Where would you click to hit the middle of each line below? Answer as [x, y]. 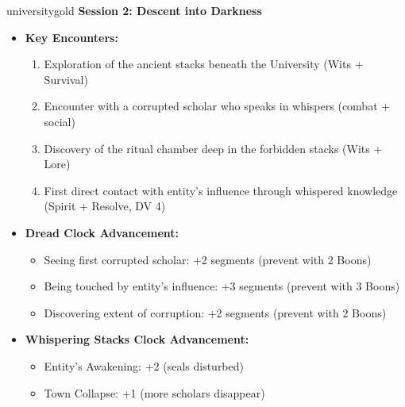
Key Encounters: [71, 37]
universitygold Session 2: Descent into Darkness [134, 10]
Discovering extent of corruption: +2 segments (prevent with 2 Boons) [215, 312]
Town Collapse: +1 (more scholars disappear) [154, 392]
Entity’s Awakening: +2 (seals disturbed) [144, 365]
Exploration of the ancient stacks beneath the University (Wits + [204, 64]
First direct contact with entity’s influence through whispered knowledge [221, 190]
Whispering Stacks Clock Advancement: [137, 339]
